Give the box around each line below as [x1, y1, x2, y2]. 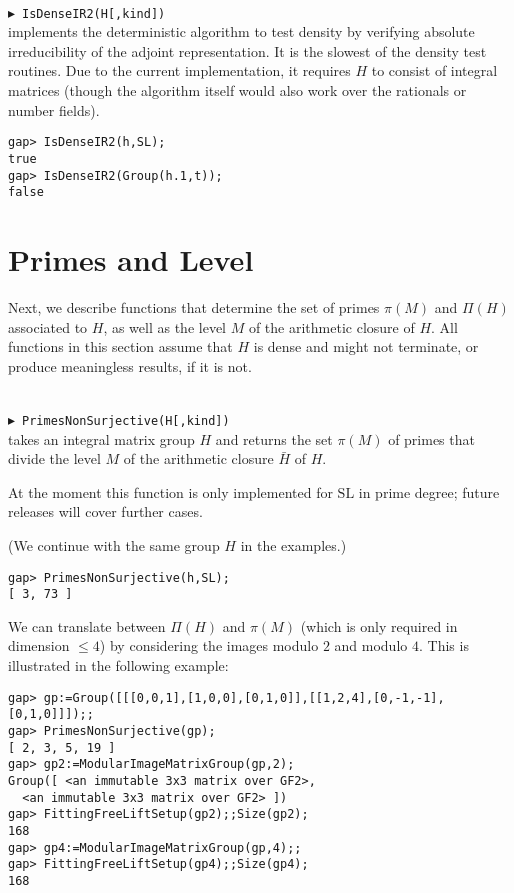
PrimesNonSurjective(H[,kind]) [22, 413, 230, 428]
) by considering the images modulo [99, 635, 319, 656]
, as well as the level [103, 316, 227, 337]
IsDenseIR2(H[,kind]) [22, 6, 166, 21]
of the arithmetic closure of [248, 316, 415, 337]
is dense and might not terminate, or [253, 336, 479, 357]
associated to [8, 316, 88, 337]
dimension [8, 635, 70, 656]
